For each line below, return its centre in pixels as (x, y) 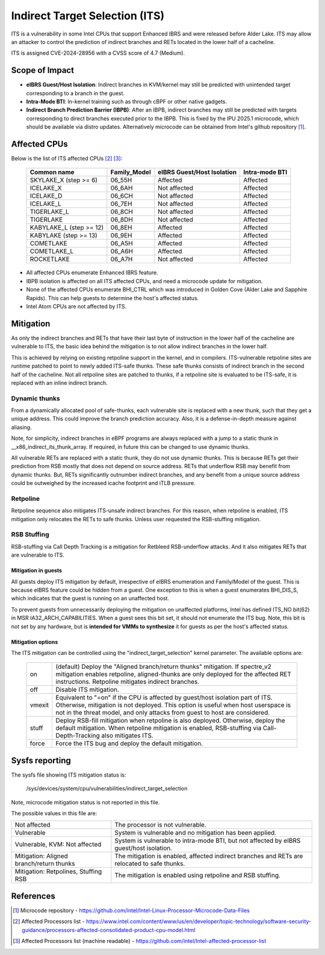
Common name (52, 172)
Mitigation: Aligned (42, 856)
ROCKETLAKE (50, 259)
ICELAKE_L (45, 204)
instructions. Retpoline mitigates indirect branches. (128, 682)
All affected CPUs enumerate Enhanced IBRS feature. (92, 273)
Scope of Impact (43, 70)
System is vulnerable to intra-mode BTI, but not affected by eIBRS (208, 841)
